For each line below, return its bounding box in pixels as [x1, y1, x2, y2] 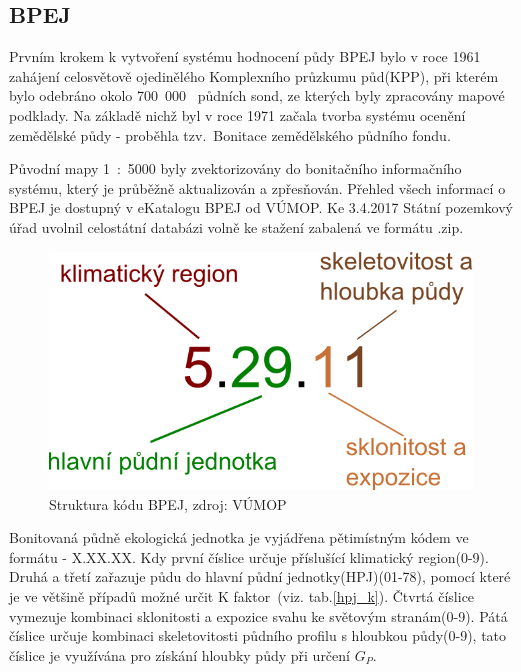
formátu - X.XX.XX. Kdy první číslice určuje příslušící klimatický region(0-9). [9, 546, 489, 567]
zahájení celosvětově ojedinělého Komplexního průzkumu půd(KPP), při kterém [9, 65, 499, 86]
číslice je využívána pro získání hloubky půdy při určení [9, 644, 350, 665]
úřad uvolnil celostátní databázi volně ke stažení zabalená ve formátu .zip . [9, 216, 464, 237]
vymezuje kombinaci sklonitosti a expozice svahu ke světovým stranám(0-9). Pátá [9, 605, 508, 626]
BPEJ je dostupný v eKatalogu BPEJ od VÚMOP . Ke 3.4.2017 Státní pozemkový [9, 197, 513, 218]
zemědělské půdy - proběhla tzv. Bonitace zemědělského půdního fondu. [9, 124, 451, 145]
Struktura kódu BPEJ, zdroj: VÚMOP [49, 493, 287, 514]
